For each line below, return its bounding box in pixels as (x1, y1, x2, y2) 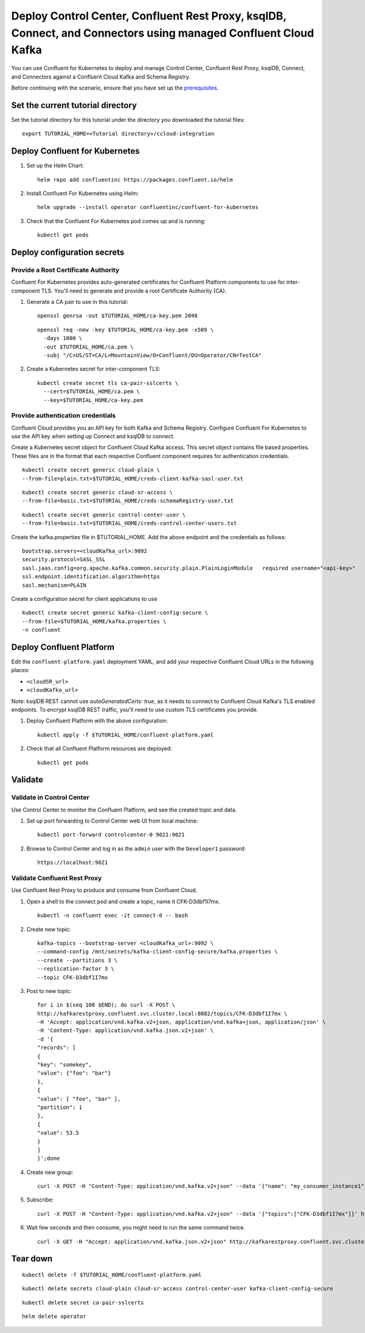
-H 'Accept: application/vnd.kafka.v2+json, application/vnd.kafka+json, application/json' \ (37, 1019, 326, 1026)
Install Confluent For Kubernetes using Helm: (26, 189, 139, 197)
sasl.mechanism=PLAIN (22, 582, 86, 589)
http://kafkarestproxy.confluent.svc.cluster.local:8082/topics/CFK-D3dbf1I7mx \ (37, 1010, 288, 1017)
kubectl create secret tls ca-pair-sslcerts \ (37, 380, 179, 386)
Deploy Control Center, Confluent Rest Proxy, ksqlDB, (11, 9, 287, 23)
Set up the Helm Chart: (26, 162, 85, 169)
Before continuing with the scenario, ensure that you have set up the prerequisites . (11, 84, 219, 91)
